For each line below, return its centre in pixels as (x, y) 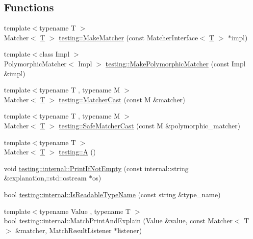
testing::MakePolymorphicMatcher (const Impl (176, 63)
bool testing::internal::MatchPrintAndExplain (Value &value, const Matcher (118, 221)
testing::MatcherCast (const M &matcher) (122, 99)
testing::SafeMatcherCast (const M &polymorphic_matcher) (150, 125)
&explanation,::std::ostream (45, 178)
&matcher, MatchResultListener (63, 230)
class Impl (54, 54)
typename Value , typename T (85, 211)
